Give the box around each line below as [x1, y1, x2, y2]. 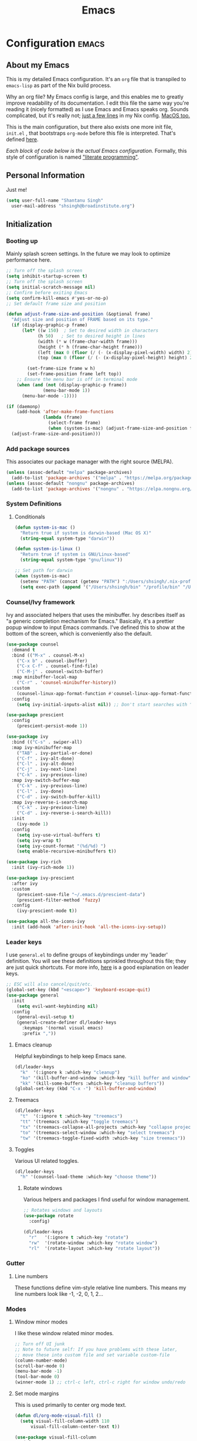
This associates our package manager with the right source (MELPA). [6, 458, 174, 465]
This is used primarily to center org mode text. [14, 1402, 127, 1409]
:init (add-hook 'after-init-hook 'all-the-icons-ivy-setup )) [11, 924, 167, 930]
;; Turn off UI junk [14, 1341, 65, 1347]
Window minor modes [14, 1318, 68, 1326]
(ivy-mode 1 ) [16, 821, 49, 827]
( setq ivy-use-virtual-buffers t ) [16, 832, 101, 838]
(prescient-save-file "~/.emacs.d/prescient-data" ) [16, 891, 145, 897]
